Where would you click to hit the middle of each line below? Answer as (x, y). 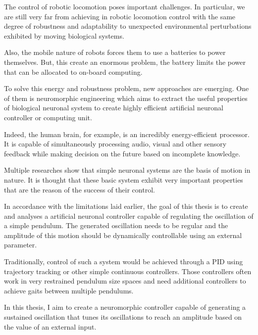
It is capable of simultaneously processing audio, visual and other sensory (115, 144)
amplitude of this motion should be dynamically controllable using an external (123, 235)
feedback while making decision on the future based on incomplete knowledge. (122, 153)
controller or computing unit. (48, 117)
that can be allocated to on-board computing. (73, 72)
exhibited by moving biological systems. (64, 35)
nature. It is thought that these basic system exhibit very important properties (124, 179)
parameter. (21, 245)
